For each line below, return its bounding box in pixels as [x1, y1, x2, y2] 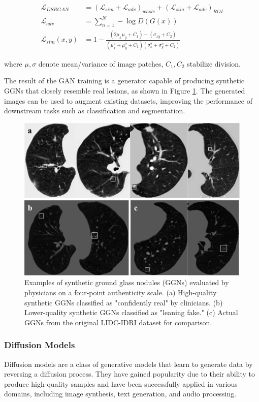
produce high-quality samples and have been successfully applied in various [4, 378, 238, 389]
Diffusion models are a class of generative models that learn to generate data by [4, 358, 253, 369]
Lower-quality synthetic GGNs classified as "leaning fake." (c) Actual [24, 307, 238, 318]
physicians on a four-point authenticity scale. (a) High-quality [24, 287, 217, 297]
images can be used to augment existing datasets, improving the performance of [4, 95, 252, 106]
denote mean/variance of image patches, [38, 58, 164, 69]
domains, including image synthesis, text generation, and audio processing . [4, 388, 237, 399]
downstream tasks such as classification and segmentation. [4, 105, 185, 116]
